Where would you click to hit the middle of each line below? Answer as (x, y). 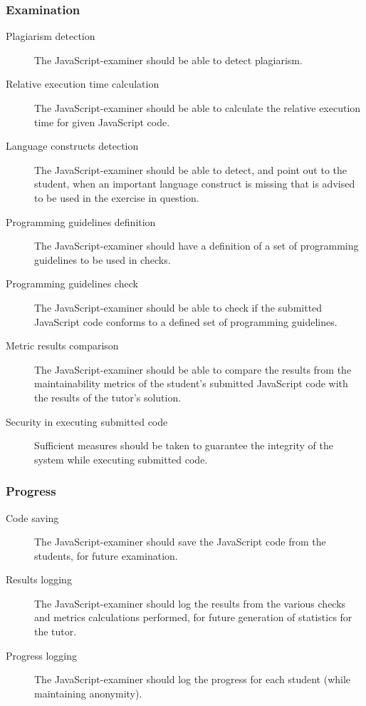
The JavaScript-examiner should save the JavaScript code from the (180, 542)
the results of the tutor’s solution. (108, 397)
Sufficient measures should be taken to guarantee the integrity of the (184, 445)
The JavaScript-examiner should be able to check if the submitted (178, 307)
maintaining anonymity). (88, 693)
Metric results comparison (62, 346)
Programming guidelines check (72, 283)
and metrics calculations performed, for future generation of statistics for (193, 617)
